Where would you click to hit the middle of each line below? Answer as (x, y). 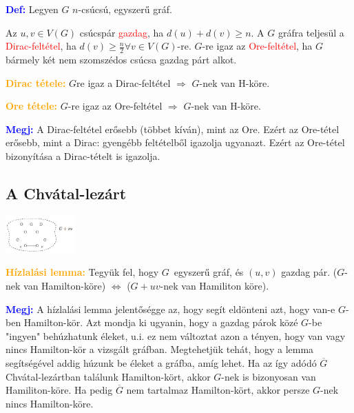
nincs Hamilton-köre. (50, 403)
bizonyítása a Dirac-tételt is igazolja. (83, 155)
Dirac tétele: (36, 82)
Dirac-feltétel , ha (41, 46)
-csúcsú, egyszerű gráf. (125, 9)
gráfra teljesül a (311, 32)
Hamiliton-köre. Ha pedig (59, 390)
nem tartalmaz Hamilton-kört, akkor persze (218, 390)
